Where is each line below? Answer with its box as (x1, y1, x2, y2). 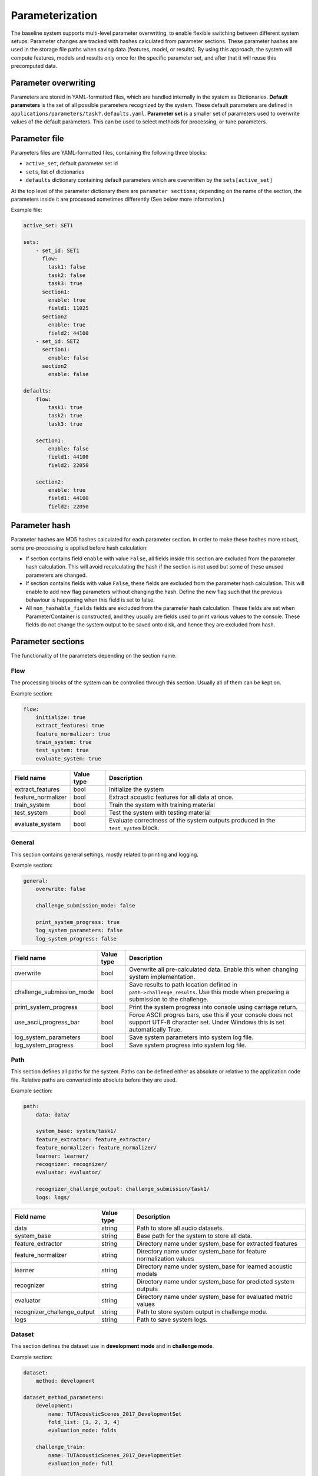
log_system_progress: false (35, 935, 117, 942)
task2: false (48, 272, 86, 279)
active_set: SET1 (23, 222, 74, 229)
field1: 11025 (48, 305, 89, 312)
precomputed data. (11, 63, 58, 70)
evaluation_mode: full (48, 1460, 114, 1467)
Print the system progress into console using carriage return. (128, 1002, 298, 1011)
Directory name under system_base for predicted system (136, 1277, 295, 1285)
